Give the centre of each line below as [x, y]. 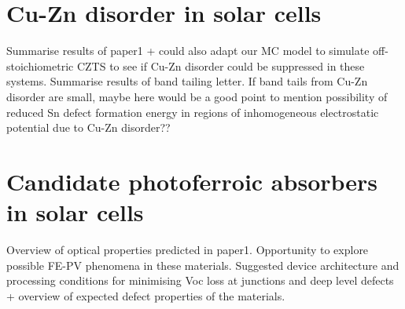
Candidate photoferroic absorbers [192, 181]
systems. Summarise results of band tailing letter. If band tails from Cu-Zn [187, 81]
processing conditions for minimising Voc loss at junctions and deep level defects [200, 280]
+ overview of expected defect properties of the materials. [146, 295]
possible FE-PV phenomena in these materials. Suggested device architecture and [203, 265]
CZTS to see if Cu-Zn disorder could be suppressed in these [221, 65]
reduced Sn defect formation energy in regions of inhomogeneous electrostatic [193, 112]
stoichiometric [40, 65]
